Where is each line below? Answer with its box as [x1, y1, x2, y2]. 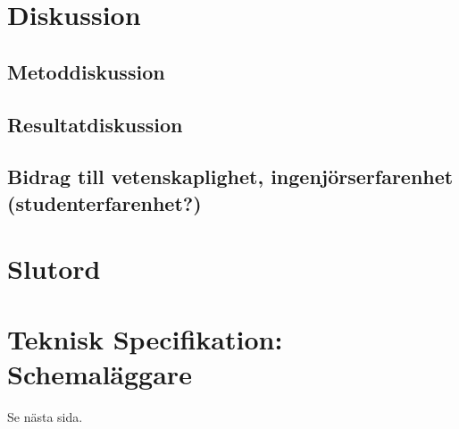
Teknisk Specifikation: [7, 320, 283, 357]
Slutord [7, 250, 101, 287]
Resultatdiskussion [7, 110, 183, 138]
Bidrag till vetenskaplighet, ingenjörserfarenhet [7, 163, 454, 190]
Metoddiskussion [7, 57, 165, 85]
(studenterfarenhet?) [7, 189, 202, 216]
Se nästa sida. [7, 407, 83, 425]
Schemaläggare [7, 355, 192, 391]
